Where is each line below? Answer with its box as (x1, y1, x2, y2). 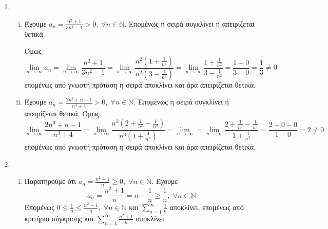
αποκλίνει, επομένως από (169, 202, 244, 213)
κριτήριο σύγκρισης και (24, 213, 94, 223)
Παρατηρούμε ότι (24, 176, 76, 186)
